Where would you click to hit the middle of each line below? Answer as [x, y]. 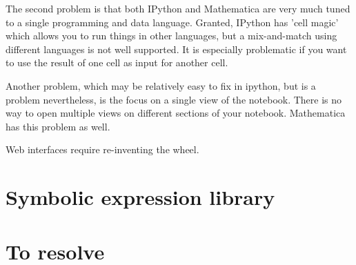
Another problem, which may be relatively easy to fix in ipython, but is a [161, 85]
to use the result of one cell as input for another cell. [117, 62]
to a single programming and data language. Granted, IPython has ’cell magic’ [172, 22]
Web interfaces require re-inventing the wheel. [102, 149]
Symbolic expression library [140, 197]
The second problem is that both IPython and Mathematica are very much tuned [178, 8]
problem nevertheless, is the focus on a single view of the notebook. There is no [174, 99]
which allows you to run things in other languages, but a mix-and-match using [171, 36]
